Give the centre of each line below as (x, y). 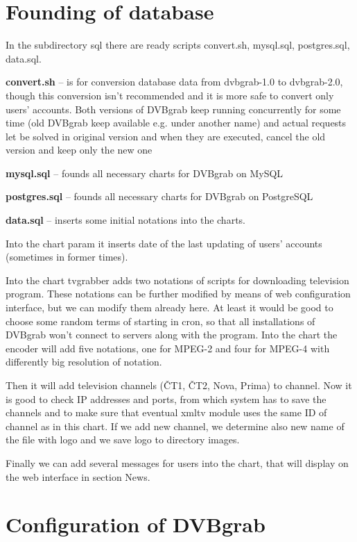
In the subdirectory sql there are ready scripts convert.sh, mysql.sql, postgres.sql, (178, 45)
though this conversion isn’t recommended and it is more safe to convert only (170, 95)
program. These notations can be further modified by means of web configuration (178, 294)
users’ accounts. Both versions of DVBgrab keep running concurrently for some (173, 109)
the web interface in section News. (78, 476)
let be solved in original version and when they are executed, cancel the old (166, 136)
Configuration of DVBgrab (136, 524)
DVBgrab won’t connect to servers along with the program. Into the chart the (172, 335)
